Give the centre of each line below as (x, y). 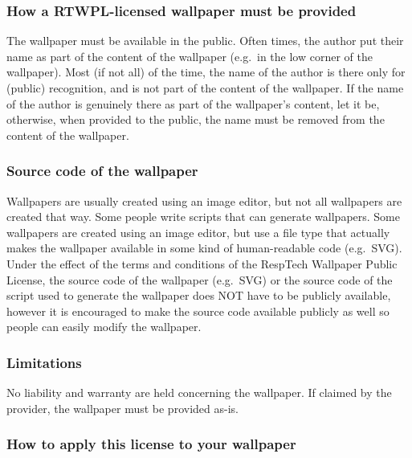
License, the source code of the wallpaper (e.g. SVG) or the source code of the (200, 279)
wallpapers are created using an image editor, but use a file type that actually (198, 232)
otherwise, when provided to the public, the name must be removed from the (196, 119)
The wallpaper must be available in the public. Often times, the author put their (205, 41)
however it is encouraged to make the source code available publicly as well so (198, 311)
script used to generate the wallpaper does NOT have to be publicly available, (199, 295)
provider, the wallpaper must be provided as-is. (122, 408)
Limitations (44, 362)
